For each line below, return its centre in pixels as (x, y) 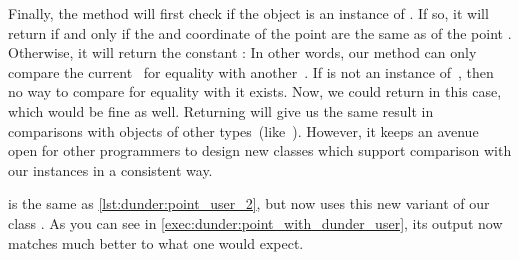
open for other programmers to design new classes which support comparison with (260, 150)
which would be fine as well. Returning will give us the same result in (221, 110)
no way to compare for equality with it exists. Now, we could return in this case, (255, 91)
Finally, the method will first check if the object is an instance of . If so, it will (248, 13)
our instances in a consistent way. (110, 169)
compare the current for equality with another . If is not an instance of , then (251, 71)
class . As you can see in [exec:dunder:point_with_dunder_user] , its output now (255, 222)
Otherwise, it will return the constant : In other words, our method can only (242, 52)
